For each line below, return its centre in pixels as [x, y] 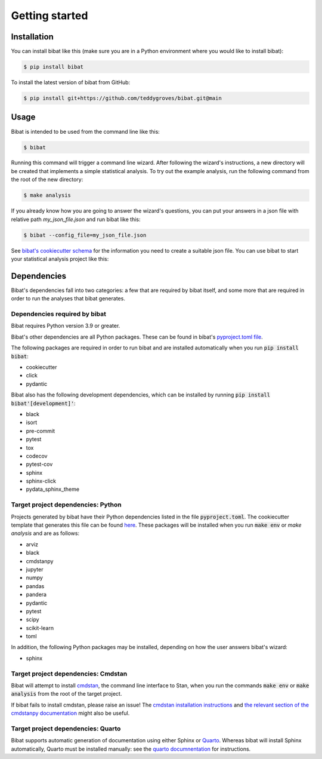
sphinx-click [41, 481]
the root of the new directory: [47, 180]
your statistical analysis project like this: [60, 259]
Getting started [49, 16]
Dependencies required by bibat [59, 314]
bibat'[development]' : [43, 403]
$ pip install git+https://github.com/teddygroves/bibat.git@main [123, 98]
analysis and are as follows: [45, 533]
